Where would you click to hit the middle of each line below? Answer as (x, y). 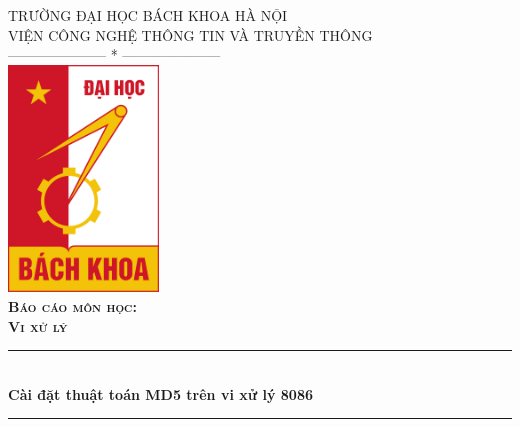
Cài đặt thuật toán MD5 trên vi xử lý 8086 (161, 393)
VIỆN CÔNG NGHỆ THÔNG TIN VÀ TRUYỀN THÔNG (190, 34)
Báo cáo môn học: (72, 306)
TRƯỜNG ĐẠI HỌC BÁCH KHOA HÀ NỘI (148, 15)
